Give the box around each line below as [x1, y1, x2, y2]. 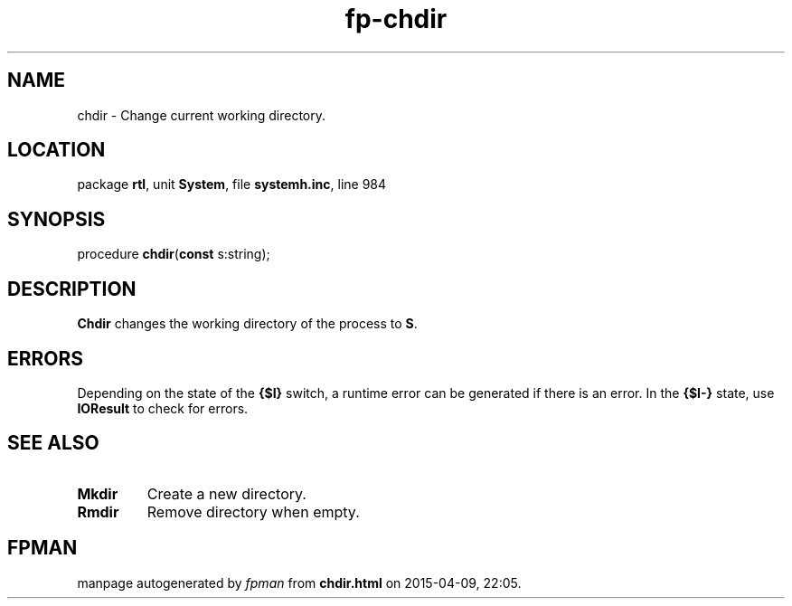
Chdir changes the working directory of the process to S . [77, 316, 418, 332]
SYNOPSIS [7, 207, 106, 231]
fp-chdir [344, 4, 448, 34]
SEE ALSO [7, 431, 99, 455]
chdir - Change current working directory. [77, 107, 326, 123]
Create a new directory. [146, 484, 306, 503]
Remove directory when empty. [146, 502, 360, 521]
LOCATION [7, 138, 106, 162]
